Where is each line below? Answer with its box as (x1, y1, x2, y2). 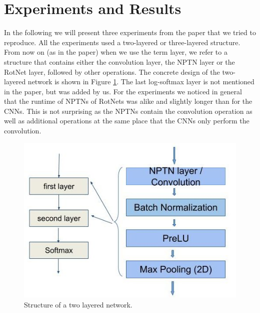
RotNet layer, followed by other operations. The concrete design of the (4, 66, 220, 77)
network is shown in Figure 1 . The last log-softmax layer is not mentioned (27, 76, 254, 87)
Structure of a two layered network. (24, 299, 132, 309)
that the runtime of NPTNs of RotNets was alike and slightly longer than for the (4, 96, 252, 106)
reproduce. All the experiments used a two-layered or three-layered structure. (4, 37, 240, 47)
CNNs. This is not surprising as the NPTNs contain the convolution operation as (4, 105, 252, 116)
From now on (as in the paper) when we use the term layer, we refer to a (4, 47, 227, 57)
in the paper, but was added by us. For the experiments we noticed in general (4, 86, 242, 96)
